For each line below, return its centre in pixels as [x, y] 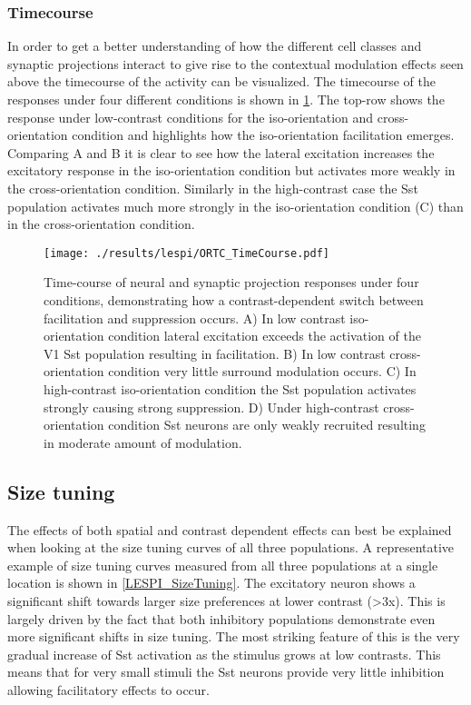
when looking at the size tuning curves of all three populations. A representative [231, 547]
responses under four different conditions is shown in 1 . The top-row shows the [226, 99]
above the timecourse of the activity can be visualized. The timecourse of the [221, 81]
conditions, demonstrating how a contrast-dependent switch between [234, 300]
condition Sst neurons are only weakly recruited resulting [267, 425]
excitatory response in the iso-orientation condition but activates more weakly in [231, 170]
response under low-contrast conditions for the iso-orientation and [191, 117]
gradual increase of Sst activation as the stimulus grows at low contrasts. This [224, 654]
